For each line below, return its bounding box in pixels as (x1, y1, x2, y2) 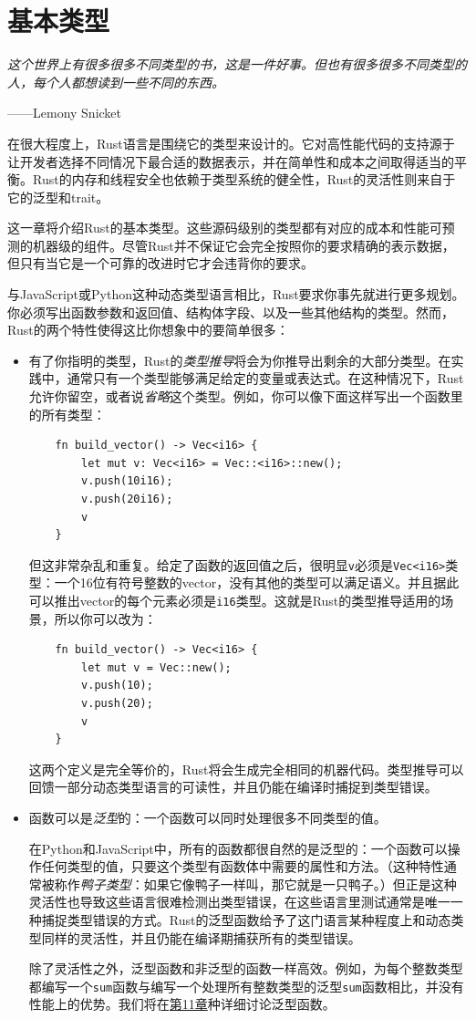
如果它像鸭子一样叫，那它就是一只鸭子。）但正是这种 (143, 874, 457, 893)
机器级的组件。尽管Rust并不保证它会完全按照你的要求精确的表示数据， (32, 235, 455, 255)
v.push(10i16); (81, 474, 173, 488)
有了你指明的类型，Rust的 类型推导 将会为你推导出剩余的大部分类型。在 (28, 350, 451, 369)
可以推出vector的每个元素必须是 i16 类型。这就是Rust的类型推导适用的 (28, 591, 441, 610)
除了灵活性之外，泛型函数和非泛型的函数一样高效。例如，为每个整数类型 (28, 959, 463, 978)
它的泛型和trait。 (7, 187, 109, 206)
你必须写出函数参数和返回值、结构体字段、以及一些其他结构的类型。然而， (7, 302, 454, 321)
